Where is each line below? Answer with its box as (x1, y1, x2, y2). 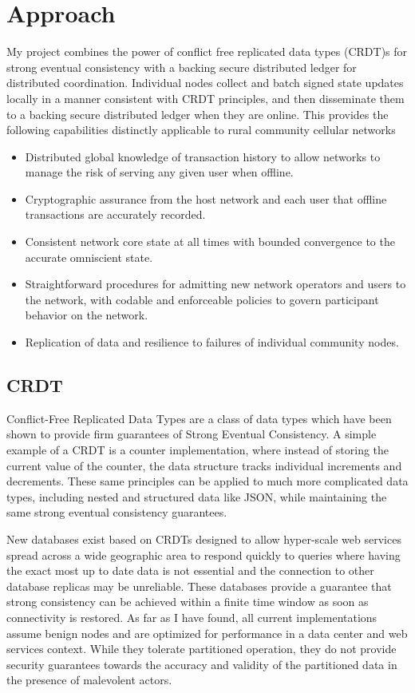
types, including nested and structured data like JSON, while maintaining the (6, 488, 387, 505)
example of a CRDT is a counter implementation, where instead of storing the (6, 442, 389, 458)
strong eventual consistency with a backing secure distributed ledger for (6, 58, 357, 75)
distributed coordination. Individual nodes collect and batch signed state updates (6, 74, 404, 91)
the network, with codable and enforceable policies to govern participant (25, 291, 379, 307)
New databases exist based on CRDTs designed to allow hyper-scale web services (6, 530, 401, 547)
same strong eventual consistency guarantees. (6, 504, 227, 521)
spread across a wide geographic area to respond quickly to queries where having (6, 546, 401, 563)
